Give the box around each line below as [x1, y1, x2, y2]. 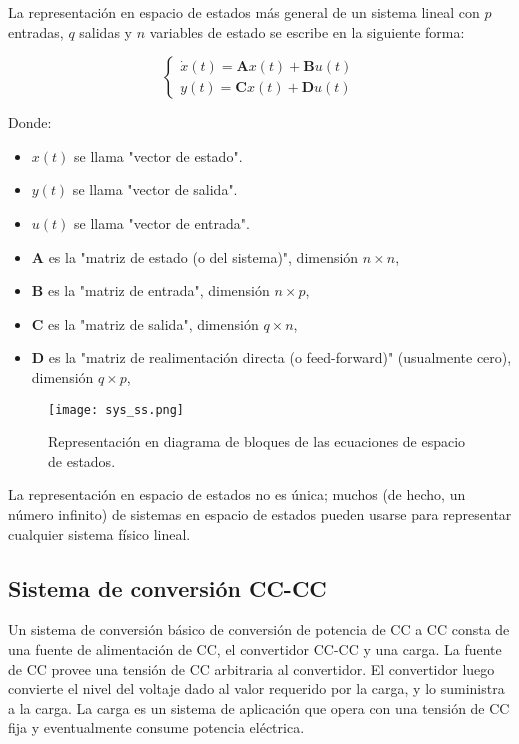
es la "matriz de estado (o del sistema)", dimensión [48, 246, 359, 267]
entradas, [8, 21, 64, 42]
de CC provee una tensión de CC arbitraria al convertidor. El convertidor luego [8, 658, 495, 679]
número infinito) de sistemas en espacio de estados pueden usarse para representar [8, 503, 512, 524]
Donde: [8, 112, 52, 133]
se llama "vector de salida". [72, 179, 238, 200]
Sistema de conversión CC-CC [8, 572, 327, 603]
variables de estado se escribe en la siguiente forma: [149, 21, 465, 42]
